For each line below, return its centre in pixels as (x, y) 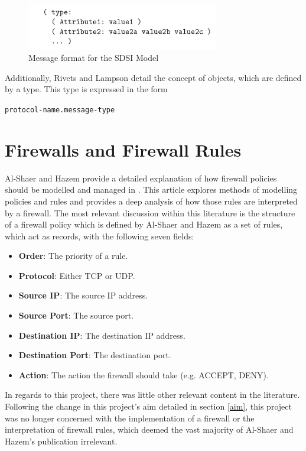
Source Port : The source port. (76, 315)
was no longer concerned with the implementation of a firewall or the (130, 418)
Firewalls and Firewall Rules (123, 149)
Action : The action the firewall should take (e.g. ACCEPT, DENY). (144, 374)
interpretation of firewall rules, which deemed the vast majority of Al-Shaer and (149, 429)
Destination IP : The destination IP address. (102, 335)
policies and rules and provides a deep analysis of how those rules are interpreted (151, 201)
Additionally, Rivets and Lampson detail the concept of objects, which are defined (153, 77)
